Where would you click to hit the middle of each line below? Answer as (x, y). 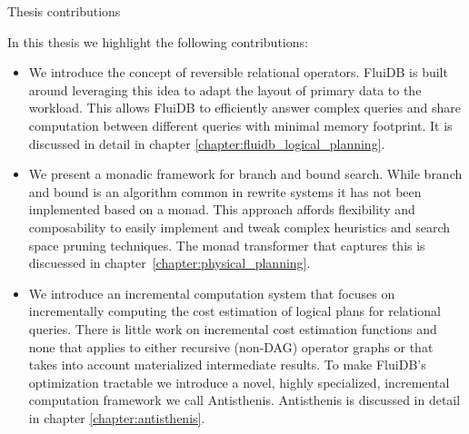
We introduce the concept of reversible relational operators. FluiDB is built (238, 72)
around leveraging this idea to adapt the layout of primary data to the (225, 89)
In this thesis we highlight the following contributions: (158, 41)
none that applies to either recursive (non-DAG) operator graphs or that (231, 346)
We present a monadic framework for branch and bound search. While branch (245, 174)
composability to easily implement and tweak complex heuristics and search (239, 227)
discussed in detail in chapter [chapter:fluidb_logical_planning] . (207, 143)
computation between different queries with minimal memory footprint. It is (240, 125)
